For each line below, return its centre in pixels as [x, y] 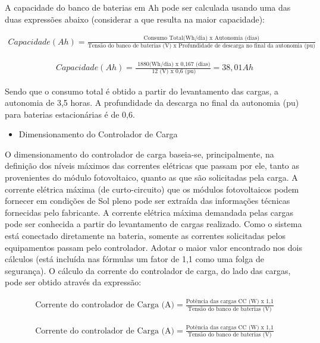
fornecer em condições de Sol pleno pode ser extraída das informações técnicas [148, 201]
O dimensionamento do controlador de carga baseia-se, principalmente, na [139, 154]
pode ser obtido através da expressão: [73, 282]
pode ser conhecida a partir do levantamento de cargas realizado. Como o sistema [153, 224]
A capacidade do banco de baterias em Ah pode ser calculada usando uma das [148, 7]
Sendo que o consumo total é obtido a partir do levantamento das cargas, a [142, 91]
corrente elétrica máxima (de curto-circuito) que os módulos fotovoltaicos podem [152, 189]
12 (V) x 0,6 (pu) [174, 72]
